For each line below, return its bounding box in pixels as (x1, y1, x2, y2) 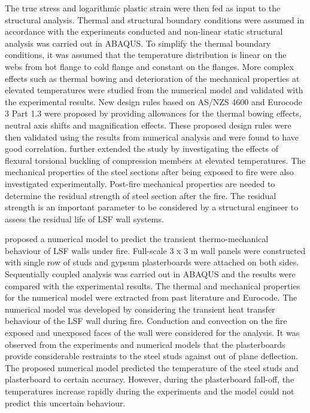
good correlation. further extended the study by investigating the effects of (5, 142, 278, 155)
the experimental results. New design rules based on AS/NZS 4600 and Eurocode (5, 95, 302, 108)
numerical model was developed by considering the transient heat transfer (5, 302, 275, 315)
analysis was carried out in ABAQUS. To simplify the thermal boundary (5, 36, 271, 49)
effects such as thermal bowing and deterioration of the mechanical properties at (5, 72, 300, 84)
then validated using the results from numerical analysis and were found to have (5, 130, 299, 143)
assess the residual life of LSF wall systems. (5, 212, 164, 225)
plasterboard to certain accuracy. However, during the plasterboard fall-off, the (5, 373, 294, 386)
